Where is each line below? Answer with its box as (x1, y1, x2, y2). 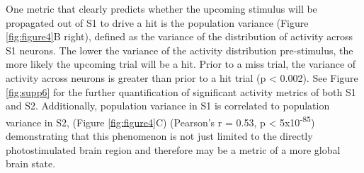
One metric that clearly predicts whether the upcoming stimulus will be (6, 1, 317, 16)
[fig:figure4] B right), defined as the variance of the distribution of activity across (6, 29, 353, 44)
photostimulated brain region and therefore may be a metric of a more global (6, 142, 341, 157)
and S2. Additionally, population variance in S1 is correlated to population (6, 98, 330, 113)
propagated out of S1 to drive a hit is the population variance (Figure (6, 15, 309, 30)
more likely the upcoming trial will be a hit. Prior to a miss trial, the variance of (6, 56, 356, 71)
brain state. (6, 156, 56, 171)
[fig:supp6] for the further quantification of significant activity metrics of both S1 (6, 84, 356, 99)
